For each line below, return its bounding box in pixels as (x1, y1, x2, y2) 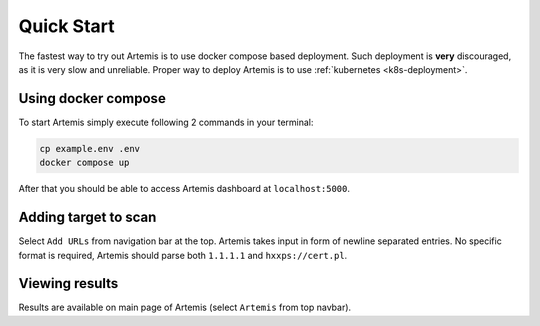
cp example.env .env (39, 143, 140, 154)
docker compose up (39, 157, 130, 169)
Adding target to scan (18, 209, 157, 226)
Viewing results (18, 275, 119, 292)
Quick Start (18, 15, 115, 37)
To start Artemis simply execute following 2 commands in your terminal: (18, 116, 314, 128)
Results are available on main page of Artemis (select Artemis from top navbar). (18, 301, 352, 314)
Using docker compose (18, 90, 167, 107)
